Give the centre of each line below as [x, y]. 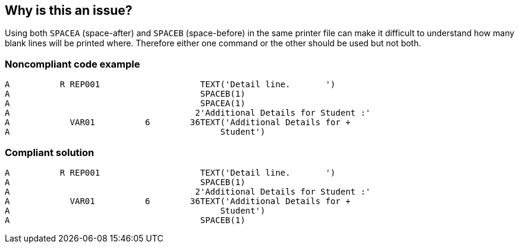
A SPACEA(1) [125, 104]
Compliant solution [50, 152]
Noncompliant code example [73, 64]
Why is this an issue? [69, 10]
